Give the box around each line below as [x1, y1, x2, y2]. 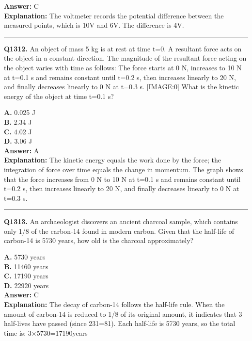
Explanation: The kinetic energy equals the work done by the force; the [4, 155, 221, 165]
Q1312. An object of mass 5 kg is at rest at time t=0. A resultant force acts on [4, 43, 242, 53]
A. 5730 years [4, 252, 46, 262]
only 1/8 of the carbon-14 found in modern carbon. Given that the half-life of [4, 226, 235, 236]
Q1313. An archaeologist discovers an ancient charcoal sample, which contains [4, 216, 238, 227]
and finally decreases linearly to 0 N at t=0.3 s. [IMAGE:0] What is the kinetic [4, 81, 239, 92]
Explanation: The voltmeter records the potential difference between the [4, 10, 224, 20]
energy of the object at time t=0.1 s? [4, 91, 114, 101]
